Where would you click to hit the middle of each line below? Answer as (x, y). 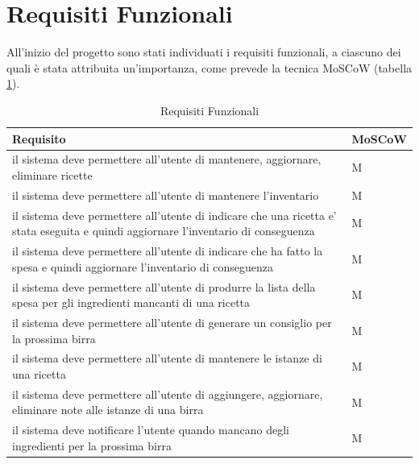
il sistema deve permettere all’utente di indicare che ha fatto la (168, 251)
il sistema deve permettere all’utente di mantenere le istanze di (167, 358)
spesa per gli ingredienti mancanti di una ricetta (131, 302)
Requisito (39, 138)
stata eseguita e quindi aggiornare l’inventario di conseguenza (164, 231)
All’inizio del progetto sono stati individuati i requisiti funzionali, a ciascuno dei (204, 52)
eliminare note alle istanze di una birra (108, 410)
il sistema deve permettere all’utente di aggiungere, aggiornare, (168, 394)
